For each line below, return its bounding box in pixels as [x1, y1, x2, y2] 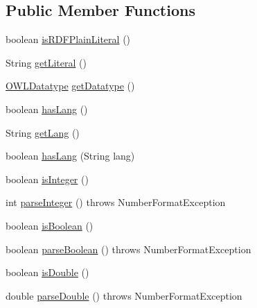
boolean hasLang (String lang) [6, 148, 135, 163]
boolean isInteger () [6, 171, 89, 186]
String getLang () [6, 125, 80, 139]
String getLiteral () [6, 55, 87, 69]
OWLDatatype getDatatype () [6, 78, 135, 93]
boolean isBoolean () [6, 218, 94, 232]
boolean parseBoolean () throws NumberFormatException [6, 241, 251, 256]
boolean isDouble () [6, 265, 89, 280]
